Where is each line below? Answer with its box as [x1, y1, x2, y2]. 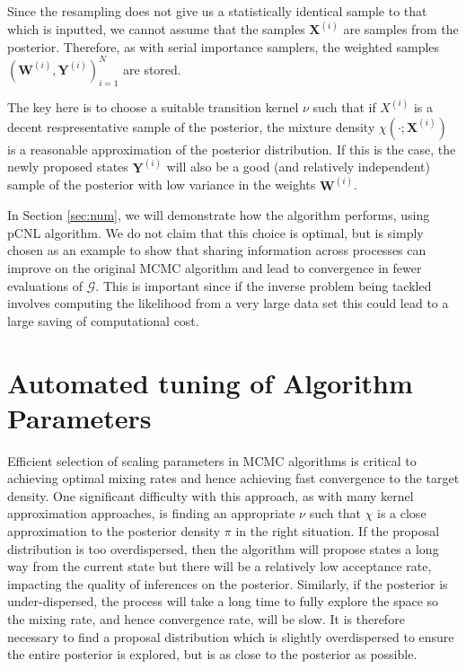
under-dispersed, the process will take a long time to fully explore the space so [7, 592, 439, 611]
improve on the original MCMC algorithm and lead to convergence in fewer [7, 258, 422, 277]
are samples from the [343, 20, 459, 39]
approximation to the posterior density [7, 522, 221, 541]
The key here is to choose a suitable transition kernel [7, 97, 299, 116]
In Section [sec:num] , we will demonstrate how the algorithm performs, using [7, 206, 430, 224]
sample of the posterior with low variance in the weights [7, 175, 316, 194]
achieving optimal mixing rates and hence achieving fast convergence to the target [7, 469, 460, 488]
